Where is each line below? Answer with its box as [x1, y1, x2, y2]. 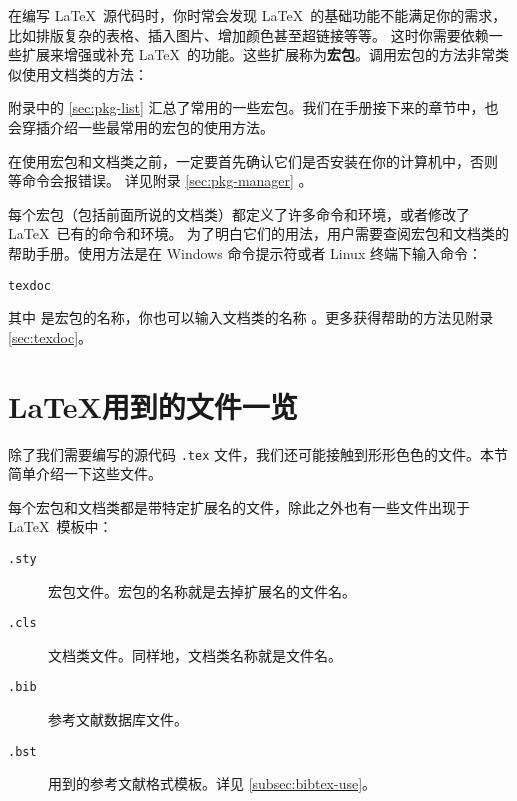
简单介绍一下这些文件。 [8, 463, 162, 484]
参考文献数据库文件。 [48, 709, 188, 730]
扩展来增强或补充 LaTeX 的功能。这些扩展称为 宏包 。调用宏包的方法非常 [21, 44, 496, 65]
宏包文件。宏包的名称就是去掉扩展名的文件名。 [48, 580, 356, 601]
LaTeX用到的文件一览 [8, 385, 298, 426]
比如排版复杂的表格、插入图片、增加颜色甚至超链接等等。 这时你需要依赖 [8, 24, 489, 45]
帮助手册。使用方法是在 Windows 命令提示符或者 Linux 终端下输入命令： [8, 242, 482, 263]
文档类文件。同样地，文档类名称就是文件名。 [48, 644, 342, 665]
